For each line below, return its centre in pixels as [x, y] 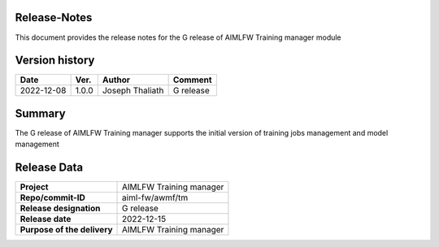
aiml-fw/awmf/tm [155, 197]
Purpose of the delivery [66, 230]
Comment [192, 80]
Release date [46, 219]
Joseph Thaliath [133, 91]
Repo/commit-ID [52, 197]
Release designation [60, 209]
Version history [55, 61]
